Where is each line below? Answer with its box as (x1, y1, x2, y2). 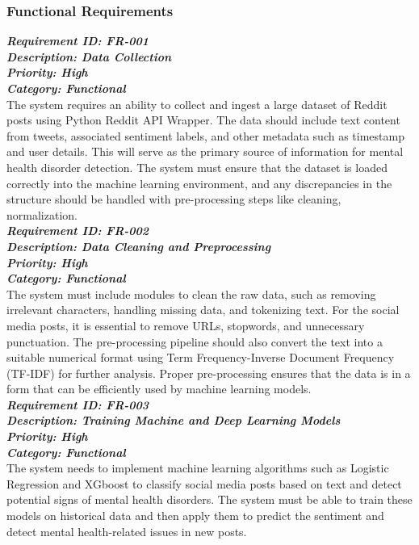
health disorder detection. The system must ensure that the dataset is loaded (6, 158, 388, 175)
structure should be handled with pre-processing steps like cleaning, (6, 191, 341, 208)
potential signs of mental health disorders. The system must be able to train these (6, 491, 413, 508)
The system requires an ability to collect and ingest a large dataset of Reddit (6, 95, 388, 112)
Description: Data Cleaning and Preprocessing (6, 237, 271, 254)
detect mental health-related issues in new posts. (6, 522, 247, 539)
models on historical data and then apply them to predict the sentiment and (6, 507, 384, 524)
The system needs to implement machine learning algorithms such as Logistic (6, 459, 389, 476)
